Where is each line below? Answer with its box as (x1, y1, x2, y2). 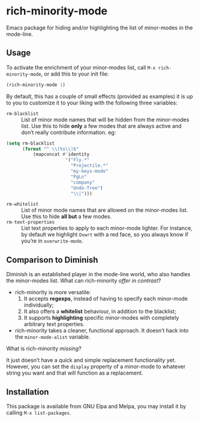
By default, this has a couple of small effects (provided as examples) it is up (6, 92, 193, 100)
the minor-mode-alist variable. (14, 333, 91, 340)
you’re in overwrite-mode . (21, 237, 83, 244)
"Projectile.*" (70, 163, 109, 169)
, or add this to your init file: (41, 70, 109, 77)
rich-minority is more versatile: (14, 289, 91, 296)
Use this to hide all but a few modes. (21, 213, 112, 220)
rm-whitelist (6, 201, 39, 208)
